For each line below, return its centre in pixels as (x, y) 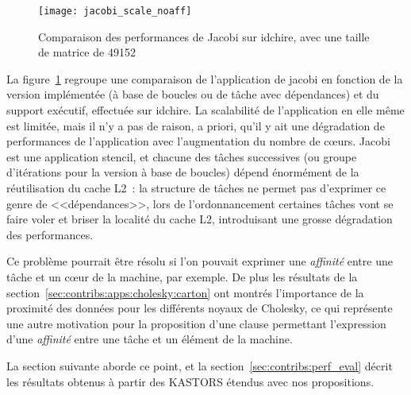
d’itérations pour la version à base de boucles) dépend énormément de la (183, 172)
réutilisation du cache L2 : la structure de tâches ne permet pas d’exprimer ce (196, 188)
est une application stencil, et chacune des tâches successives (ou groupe (182, 156)
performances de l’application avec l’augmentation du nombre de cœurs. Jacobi (198, 141)
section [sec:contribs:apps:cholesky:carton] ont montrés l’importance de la (185, 292)
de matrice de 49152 (87, 52)
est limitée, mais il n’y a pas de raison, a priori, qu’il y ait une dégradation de (196, 125)
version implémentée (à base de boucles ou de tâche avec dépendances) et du (193, 94)
